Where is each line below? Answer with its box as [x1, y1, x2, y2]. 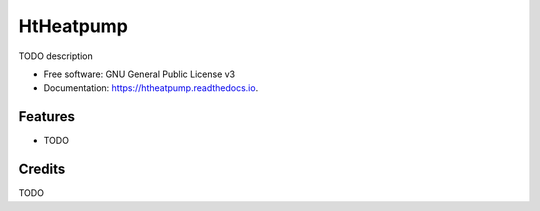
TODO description [18, 50, 94, 62]
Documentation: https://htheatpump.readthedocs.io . [43, 82, 259, 94]
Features [18, 108, 75, 125]
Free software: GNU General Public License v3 [43, 68, 236, 80]
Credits [18, 161, 66, 178]
